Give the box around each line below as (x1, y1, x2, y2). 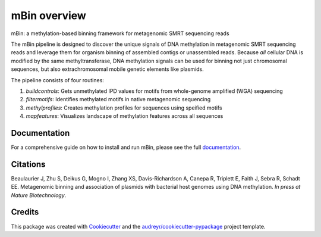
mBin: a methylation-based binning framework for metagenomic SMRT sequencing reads (11, 30, 229, 37)
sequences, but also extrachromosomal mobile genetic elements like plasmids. (11, 66, 204, 73)
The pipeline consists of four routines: (11, 76, 104, 83)
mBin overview (11, 9, 86, 22)
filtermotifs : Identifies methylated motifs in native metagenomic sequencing (26, 96, 211, 103)
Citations (11, 159, 46, 169)
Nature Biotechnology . (11, 191, 67, 199)
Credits (11, 207, 39, 217)
